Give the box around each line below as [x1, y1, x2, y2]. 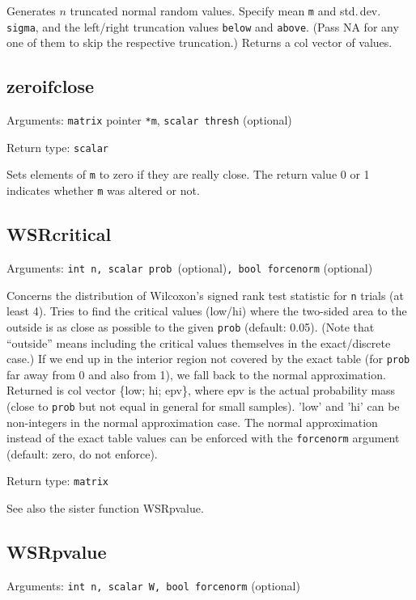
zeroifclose [6, 74, 95, 99]
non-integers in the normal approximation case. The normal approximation [6, 413, 378, 430]
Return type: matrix [6, 472, 109, 489]
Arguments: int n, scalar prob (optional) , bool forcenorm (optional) [6, 259, 373, 276]
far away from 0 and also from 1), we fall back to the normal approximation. [6, 365, 386, 382]
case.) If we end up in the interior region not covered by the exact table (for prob [6, 350, 410, 367]
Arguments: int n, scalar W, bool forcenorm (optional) [6, 577, 300, 594]
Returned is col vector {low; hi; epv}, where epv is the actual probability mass [6, 382, 396, 399]
